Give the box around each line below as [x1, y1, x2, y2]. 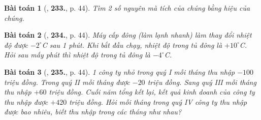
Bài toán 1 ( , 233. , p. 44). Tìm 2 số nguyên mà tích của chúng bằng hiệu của [4, 3, 250, 13]
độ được [4, 39, 28, 50]
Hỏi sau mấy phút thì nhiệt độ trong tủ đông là [4, 49, 150, 60]
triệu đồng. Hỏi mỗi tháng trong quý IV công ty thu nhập [69, 96, 247, 107]
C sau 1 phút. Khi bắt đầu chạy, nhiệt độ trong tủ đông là [42, 39, 222, 50]
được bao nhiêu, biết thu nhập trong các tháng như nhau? [4, 106, 182, 117]
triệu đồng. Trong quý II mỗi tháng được [4, 76, 130, 87]
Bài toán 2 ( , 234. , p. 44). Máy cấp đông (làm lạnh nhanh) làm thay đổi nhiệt [4, 29, 252, 40]
